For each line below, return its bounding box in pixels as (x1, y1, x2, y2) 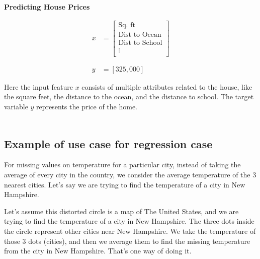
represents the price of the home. (36, 101, 137, 112)
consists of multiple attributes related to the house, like (81, 81, 252, 92)
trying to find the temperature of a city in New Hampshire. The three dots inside (4, 216, 254, 226)
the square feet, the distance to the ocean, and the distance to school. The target (4, 91, 254, 102)
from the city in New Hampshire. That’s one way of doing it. (4, 245, 192, 256)
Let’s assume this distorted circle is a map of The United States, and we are (4, 206, 239, 216)
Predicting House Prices (4, 2, 90, 12)
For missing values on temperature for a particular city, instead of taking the (4, 159, 241, 170)
